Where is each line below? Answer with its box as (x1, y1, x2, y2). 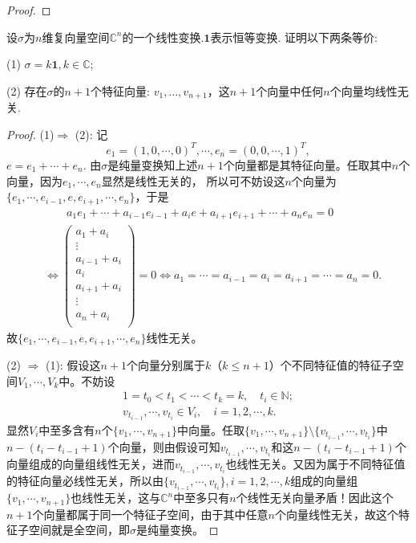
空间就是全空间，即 (28, 521, 130, 538)
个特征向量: (91, 82, 150, 99)
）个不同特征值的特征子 (269, 357, 393, 374)
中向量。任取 (177, 421, 245, 438)
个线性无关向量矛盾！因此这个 (236, 489, 394, 506)
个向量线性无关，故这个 (274, 505, 398, 522)
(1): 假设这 (45, 357, 101, 374)
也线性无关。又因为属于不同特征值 (225, 455, 406, 472)
